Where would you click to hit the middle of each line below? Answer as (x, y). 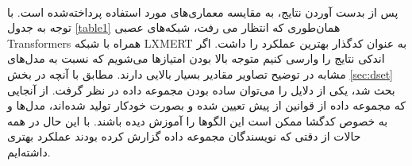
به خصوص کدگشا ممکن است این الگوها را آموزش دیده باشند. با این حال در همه (198, 120)
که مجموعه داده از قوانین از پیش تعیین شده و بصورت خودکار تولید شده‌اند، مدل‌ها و (206, 105)
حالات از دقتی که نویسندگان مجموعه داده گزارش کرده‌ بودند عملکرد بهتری (184, 136)
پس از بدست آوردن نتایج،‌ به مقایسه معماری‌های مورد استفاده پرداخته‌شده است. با (203, 12)
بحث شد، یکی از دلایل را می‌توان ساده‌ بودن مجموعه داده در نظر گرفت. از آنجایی (201, 89)
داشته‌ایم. (29, 151)
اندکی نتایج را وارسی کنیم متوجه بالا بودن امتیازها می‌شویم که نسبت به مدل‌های (196, 58)
